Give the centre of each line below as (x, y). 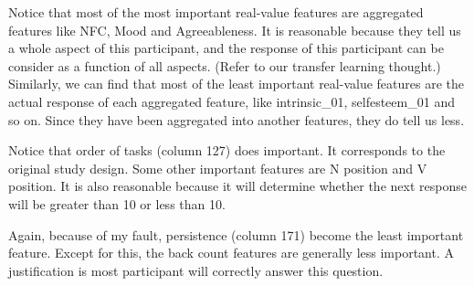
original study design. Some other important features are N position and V (218, 168)
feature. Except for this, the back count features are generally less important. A (232, 253)
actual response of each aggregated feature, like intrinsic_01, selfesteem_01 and (232, 101)
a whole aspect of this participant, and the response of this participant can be (226, 48)
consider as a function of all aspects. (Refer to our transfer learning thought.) (225, 65)
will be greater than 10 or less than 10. (117, 203)
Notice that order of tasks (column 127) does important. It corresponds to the (227, 150)
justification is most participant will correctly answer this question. (196, 270)
